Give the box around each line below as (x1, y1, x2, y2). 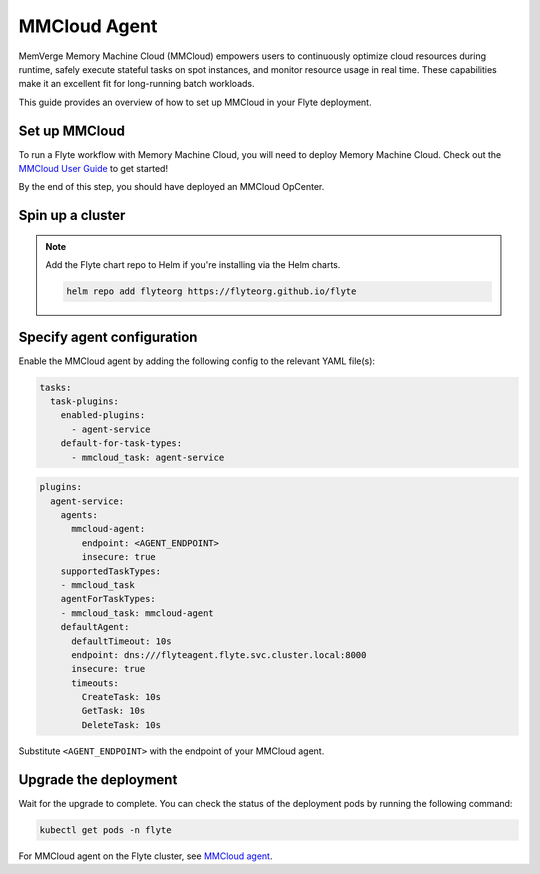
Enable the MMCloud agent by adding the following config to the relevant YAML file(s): (18, 355, 375, 367)
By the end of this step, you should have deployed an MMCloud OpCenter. (18, 181, 325, 193)
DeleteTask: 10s (81, 719, 162, 730)
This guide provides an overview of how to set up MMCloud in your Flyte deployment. (18, 96, 372, 108)
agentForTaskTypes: (60, 593, 157, 605)
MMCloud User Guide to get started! (18, 163, 169, 175)
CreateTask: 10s (81, 691, 162, 703)
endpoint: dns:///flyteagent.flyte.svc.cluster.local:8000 (71, 649, 367, 660)
